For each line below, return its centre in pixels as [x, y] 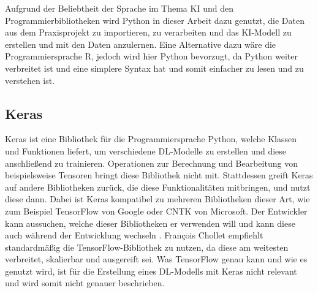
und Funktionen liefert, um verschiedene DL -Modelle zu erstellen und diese [146, 150]
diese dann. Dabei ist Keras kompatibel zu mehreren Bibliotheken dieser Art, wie [157, 199]
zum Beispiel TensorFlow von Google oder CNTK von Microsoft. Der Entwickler [156, 211]
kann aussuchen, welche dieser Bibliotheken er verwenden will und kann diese [150, 223]
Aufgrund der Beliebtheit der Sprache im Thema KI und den [119, 8]
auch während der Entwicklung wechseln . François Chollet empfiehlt [134, 235]
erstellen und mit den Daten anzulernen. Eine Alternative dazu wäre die [141, 44]
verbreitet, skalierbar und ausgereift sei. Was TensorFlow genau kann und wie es [156, 259]
